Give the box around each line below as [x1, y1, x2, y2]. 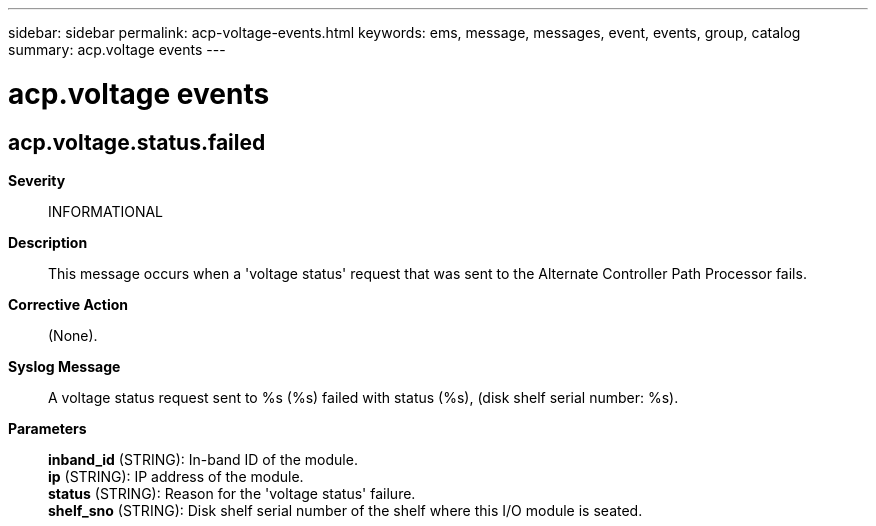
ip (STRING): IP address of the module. [48, 467, 304, 485]
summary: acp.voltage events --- [8, 41, 226, 58]
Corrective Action [8, 295, 128, 313]
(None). [48, 326, 98, 344]
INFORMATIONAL [48, 202, 164, 220]
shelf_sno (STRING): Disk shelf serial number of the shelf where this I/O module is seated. [48, 501, 643, 519]
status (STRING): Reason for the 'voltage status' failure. [48, 484, 416, 502]
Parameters [8, 419, 87, 437]
